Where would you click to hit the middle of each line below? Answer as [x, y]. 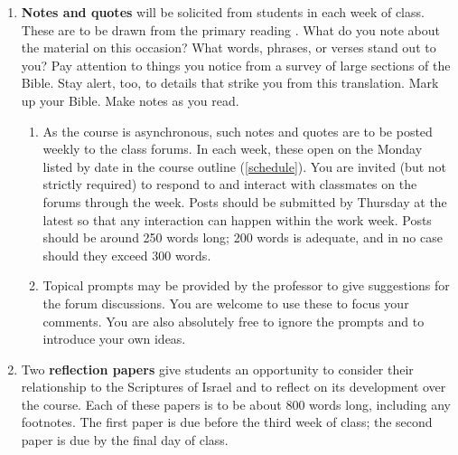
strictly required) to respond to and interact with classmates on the [230, 184]
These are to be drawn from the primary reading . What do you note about [230, 29]
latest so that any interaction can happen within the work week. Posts [237, 219]
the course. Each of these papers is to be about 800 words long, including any [236, 404]
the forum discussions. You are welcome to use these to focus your [226, 303]
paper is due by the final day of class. [125, 440]
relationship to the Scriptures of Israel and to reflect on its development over [234, 387]
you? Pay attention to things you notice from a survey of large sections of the [236, 65]
